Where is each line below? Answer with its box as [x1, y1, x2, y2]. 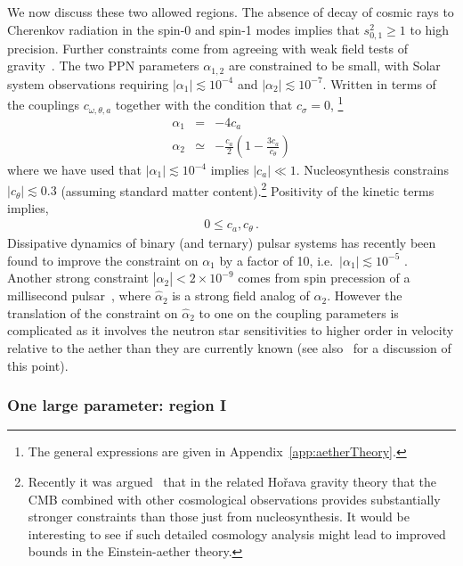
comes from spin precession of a [238, 268, 410, 287]
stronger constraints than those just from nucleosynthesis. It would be [28, 507, 410, 526]
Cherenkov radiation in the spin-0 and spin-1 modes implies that [7, 20, 360, 38]
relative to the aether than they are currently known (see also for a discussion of [7, 338, 451, 357]
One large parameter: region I [7, 394, 227, 416]
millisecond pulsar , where [7, 286, 151, 305]
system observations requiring [7, 74, 169, 93]
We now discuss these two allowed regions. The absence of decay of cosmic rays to [7, 3, 454, 21]
